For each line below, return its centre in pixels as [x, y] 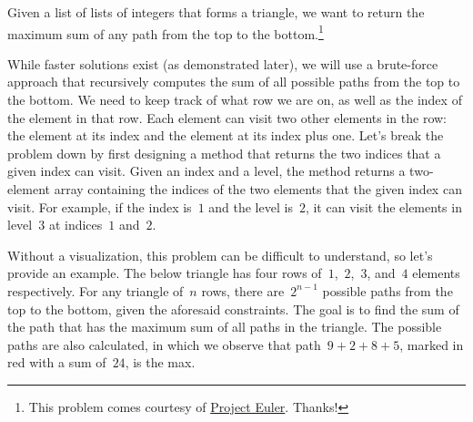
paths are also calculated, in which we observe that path [164, 344]
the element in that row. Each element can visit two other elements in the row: [227, 117]
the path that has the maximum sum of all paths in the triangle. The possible [225, 327]
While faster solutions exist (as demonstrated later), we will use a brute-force [223, 63]
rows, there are [243, 290]
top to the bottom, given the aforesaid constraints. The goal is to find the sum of [233, 309]
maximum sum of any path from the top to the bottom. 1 [166, 32]
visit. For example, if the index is [100, 206]
